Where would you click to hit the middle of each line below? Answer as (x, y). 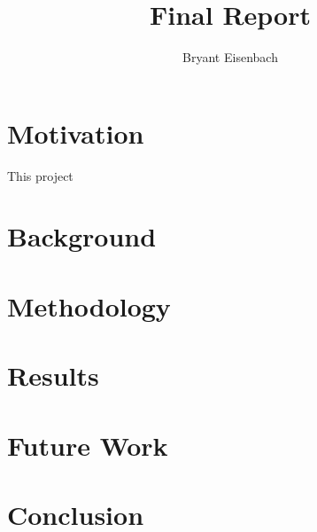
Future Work (88, 445)
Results (53, 376)
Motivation (76, 133)
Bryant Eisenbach (230, 57)
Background (82, 236)
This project (40, 175)
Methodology (89, 305)
